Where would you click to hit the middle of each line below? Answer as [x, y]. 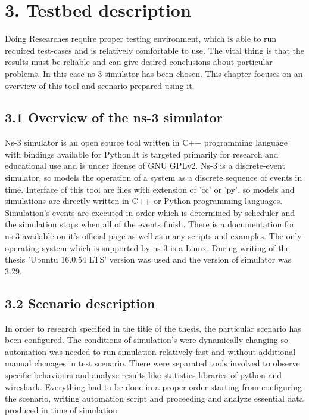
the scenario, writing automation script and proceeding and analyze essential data [154, 398]
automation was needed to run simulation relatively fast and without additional [150, 351]
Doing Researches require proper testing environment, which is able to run [141, 38]
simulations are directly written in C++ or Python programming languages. [144, 201]
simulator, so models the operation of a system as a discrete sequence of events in [154, 177]
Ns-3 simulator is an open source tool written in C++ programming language [146, 142]
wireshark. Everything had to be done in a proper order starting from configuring [153, 386]
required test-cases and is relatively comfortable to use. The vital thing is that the [155, 50]
